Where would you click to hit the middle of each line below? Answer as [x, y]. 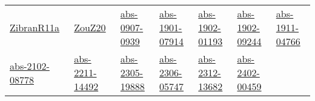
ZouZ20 [90, 27]
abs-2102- [30, 66]
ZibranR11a [35, 27]
